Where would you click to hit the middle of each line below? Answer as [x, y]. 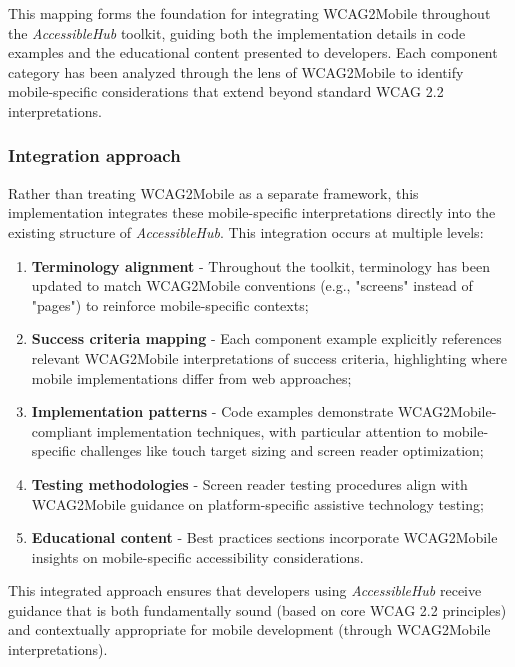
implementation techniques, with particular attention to [267, 430]
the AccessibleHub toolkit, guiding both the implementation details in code [237, 32]
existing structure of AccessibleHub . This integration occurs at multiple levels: [246, 231]
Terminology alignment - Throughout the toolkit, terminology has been [261, 265]
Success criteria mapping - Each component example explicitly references [266, 338]
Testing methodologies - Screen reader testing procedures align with [249, 483]
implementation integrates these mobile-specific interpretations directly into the [252, 212]
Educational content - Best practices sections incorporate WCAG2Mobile [264, 537]
